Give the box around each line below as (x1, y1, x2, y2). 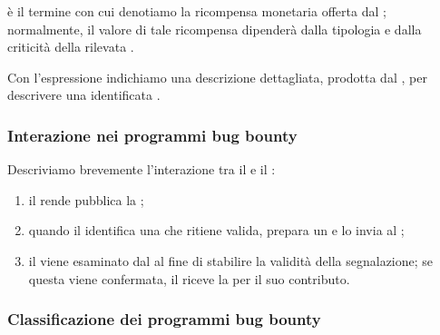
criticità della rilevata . (7, 37, 134, 56)
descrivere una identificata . (7, 85, 161, 104)
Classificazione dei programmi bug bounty (7, 308, 321, 330)
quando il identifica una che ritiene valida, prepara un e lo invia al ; (28, 221, 405, 240)
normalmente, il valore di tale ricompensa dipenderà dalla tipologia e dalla (7, 19, 422, 38)
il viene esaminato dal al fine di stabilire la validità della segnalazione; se (28, 251, 434, 270)
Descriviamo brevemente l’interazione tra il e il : (7, 160, 276, 179)
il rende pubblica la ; (28, 190, 144, 209)
